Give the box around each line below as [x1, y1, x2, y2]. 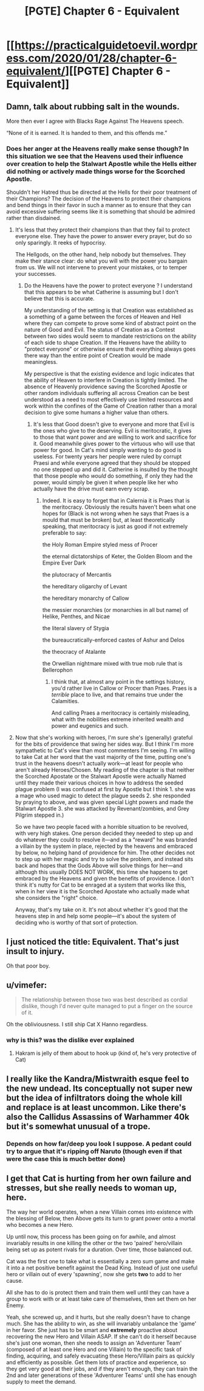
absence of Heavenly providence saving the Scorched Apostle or [24, 383, 188, 390]
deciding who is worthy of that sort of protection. [15, 919, 138, 926]
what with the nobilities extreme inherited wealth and [51, 716, 184, 723]
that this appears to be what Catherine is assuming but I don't [24, 289, 179, 296]
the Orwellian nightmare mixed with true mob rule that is [42, 660, 183, 667]
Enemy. [6, 1302, 25, 1309]
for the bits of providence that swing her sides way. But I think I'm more [15, 740, 194, 748]
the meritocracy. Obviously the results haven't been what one [42, 503, 196, 511]
